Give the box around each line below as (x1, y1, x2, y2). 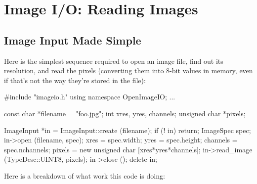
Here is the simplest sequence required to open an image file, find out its (4, 55, 223, 66)
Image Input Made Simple (4, 32, 141, 47)
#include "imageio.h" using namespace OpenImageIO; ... (4, 92, 175, 102)
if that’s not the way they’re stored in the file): (4, 75, 146, 85)
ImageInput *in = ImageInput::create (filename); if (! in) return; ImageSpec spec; (4, 125, 251, 135)
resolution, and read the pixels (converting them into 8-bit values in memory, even (4, 65, 253, 76)
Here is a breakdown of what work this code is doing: (4, 170, 165, 181)
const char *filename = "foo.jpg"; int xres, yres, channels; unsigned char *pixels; (4, 108, 246, 118)
